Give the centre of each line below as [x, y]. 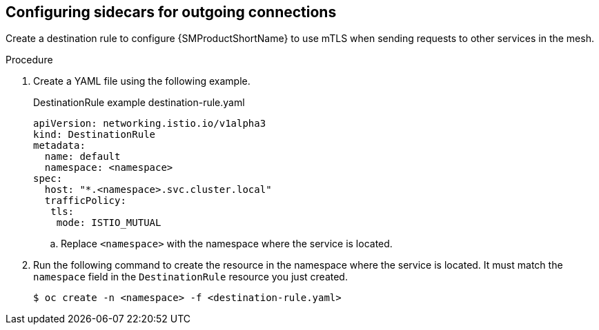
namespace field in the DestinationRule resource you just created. [190, 277]
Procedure [29, 60]
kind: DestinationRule [95, 135]
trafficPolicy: [85, 201]
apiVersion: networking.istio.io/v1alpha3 [150, 124]
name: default [82, 157]
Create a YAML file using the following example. [142, 81]
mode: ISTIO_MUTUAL [109, 223]
